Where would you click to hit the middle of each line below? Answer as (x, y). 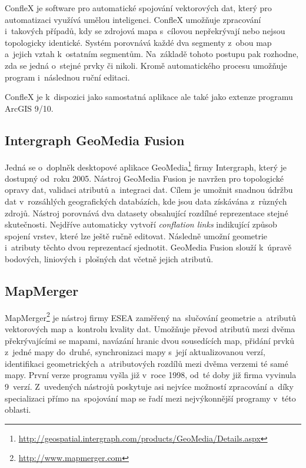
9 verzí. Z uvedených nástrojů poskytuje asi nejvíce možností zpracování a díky (149, 386)
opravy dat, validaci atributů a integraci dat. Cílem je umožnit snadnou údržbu (149, 190)
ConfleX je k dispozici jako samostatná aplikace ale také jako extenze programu (149, 97)
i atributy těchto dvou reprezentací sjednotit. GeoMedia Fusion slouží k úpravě (148, 247)
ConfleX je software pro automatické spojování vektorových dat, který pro (138, 8)
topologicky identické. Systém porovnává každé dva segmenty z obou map (138, 42)
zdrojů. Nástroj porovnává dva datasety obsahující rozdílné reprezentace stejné (147, 213)
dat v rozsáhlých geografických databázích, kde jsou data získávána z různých (146, 201)
